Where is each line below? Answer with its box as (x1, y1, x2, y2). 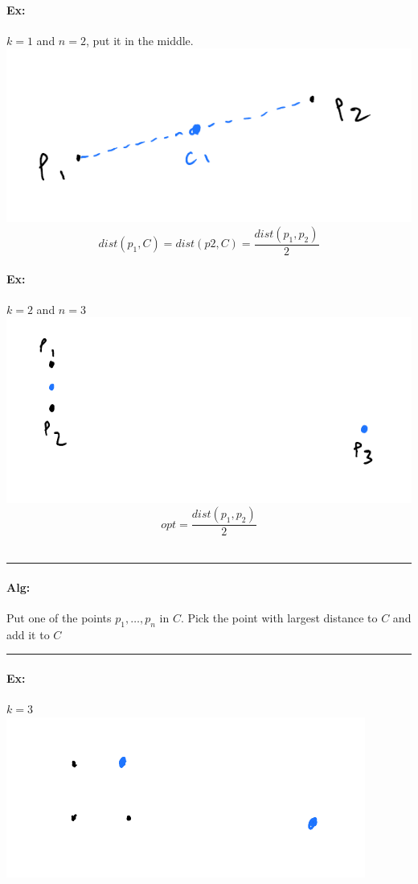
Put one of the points (6, 609, 112, 626)
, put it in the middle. (85, 31, 194, 48)
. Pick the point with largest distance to (180, 609, 378, 626)
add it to (6, 626, 50, 642)
